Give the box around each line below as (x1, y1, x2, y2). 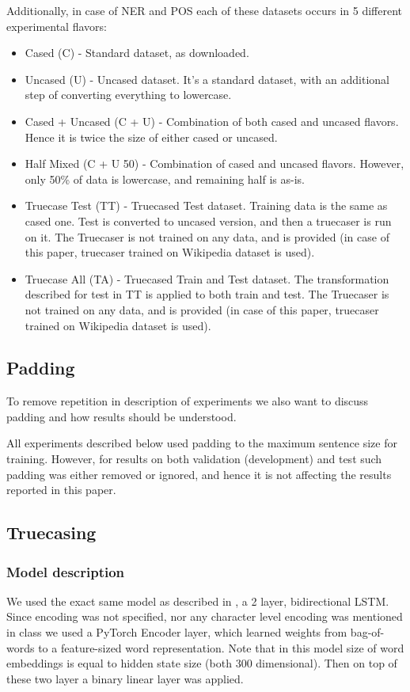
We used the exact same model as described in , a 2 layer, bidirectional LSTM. (6, 592, 389, 609)
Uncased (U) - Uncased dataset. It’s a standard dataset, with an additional (25, 70, 389, 87)
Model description (6, 561, 125, 581)
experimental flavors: (6, 17, 107, 34)
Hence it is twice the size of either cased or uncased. (25, 128, 278, 145)
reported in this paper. (6, 481, 116, 498)
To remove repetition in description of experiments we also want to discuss (6, 393, 369, 409)
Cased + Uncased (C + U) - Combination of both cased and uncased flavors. (25, 112, 399, 129)
